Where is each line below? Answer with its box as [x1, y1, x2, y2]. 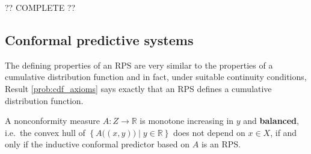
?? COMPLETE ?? [5, 1, 76, 13]
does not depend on [173, 126, 245, 138]
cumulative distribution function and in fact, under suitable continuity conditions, [5, 70, 307, 83]
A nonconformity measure [5, 114, 100, 127]
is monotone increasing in [140, 114, 234, 127]
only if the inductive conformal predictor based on [5, 138, 190, 150]
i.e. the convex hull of [5, 126, 85, 138]
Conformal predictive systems [5, 30, 194, 49]
